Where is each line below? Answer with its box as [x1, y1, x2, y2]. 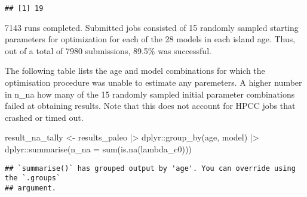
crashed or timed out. [5, 111, 84, 123]
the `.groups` [5, 174, 61, 183]
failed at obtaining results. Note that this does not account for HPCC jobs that [5, 99, 296, 112]
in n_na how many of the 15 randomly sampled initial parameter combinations [5, 87, 295, 100]
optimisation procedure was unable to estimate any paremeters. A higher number [5, 76, 302, 89]
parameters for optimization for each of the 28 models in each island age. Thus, [5, 33, 296, 45]
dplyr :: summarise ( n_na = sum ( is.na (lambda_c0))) [5, 143, 192, 155]
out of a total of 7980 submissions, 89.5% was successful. [5, 44, 211, 57]
